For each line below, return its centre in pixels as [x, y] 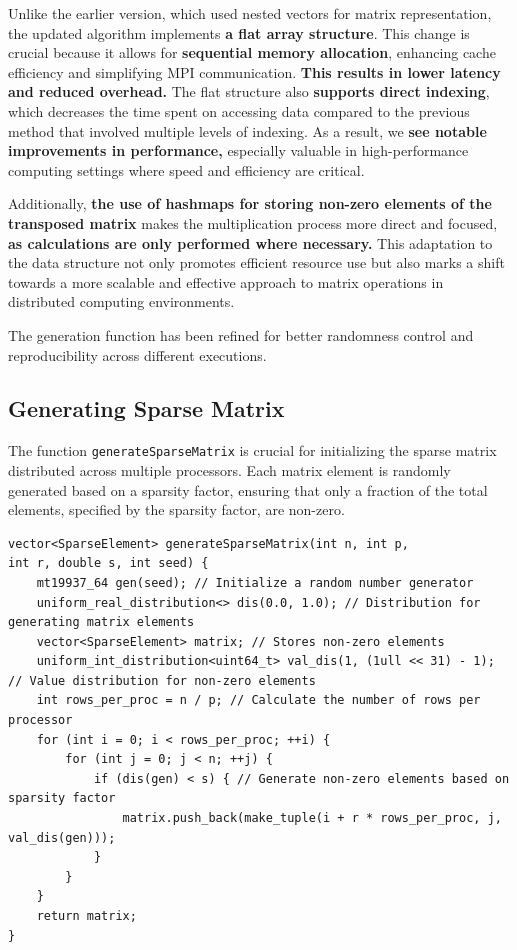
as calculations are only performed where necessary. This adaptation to [250, 242]
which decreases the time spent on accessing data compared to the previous [239, 110]
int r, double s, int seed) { [108, 563]
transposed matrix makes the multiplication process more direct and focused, [253, 222]
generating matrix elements [101, 622]
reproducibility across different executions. [137, 354]
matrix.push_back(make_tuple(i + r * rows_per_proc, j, [312, 818]
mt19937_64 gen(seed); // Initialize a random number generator [255, 582]
